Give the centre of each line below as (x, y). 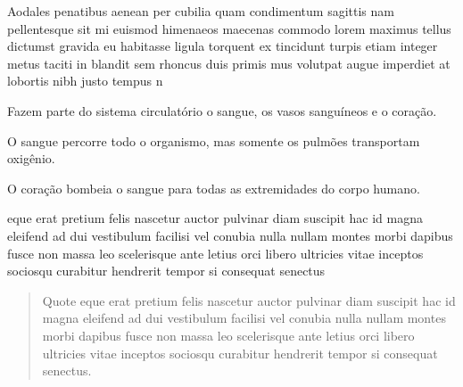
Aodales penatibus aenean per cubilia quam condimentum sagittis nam (201, 11)
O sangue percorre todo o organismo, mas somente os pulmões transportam (214, 140)
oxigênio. (31, 158)
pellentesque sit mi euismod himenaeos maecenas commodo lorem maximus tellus (229, 28)
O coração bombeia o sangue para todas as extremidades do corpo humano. (214, 188)
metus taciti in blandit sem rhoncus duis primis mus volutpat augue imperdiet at (229, 63)
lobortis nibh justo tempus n (85, 81)
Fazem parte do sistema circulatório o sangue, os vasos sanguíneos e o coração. (222, 110)
